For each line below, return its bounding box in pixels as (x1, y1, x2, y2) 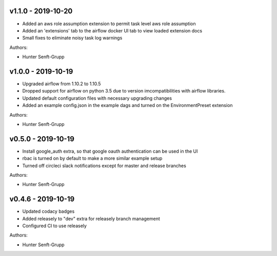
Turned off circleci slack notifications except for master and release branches (22, 162, 187, 169)
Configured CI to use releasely (22, 223, 87, 229)
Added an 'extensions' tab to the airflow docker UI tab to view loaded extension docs (22, 27, 203, 33)
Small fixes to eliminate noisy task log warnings (22, 35, 123, 41)
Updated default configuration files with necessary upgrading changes (22, 95, 172, 101)
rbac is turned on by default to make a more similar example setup (22, 155, 163, 161)
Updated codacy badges (22, 208, 75, 214)
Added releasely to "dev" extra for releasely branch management (22, 215, 160, 222)
